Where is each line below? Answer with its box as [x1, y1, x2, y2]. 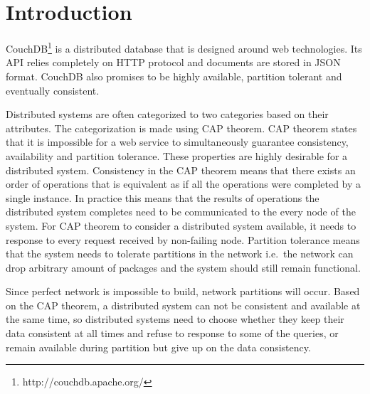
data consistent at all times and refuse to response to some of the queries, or [6, 326, 339, 341]
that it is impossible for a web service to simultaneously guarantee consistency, [6, 134, 349, 149]
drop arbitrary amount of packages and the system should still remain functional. [6, 260, 361, 275]
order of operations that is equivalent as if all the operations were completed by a [6, 176, 361, 191]
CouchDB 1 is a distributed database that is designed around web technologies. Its [6, 39, 362, 55]
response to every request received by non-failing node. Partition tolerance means [6, 232, 360, 247]
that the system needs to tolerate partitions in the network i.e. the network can [6, 246, 354, 261]
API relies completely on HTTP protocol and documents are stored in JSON [6, 55, 341, 70]
